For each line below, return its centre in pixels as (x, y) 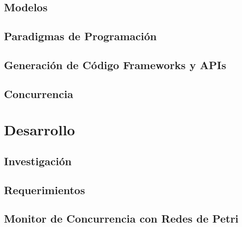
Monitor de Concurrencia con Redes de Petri (121, 218)
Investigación (38, 161)
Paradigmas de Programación (80, 36)
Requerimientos (45, 189)
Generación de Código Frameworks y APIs (115, 64)
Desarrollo (40, 130)
